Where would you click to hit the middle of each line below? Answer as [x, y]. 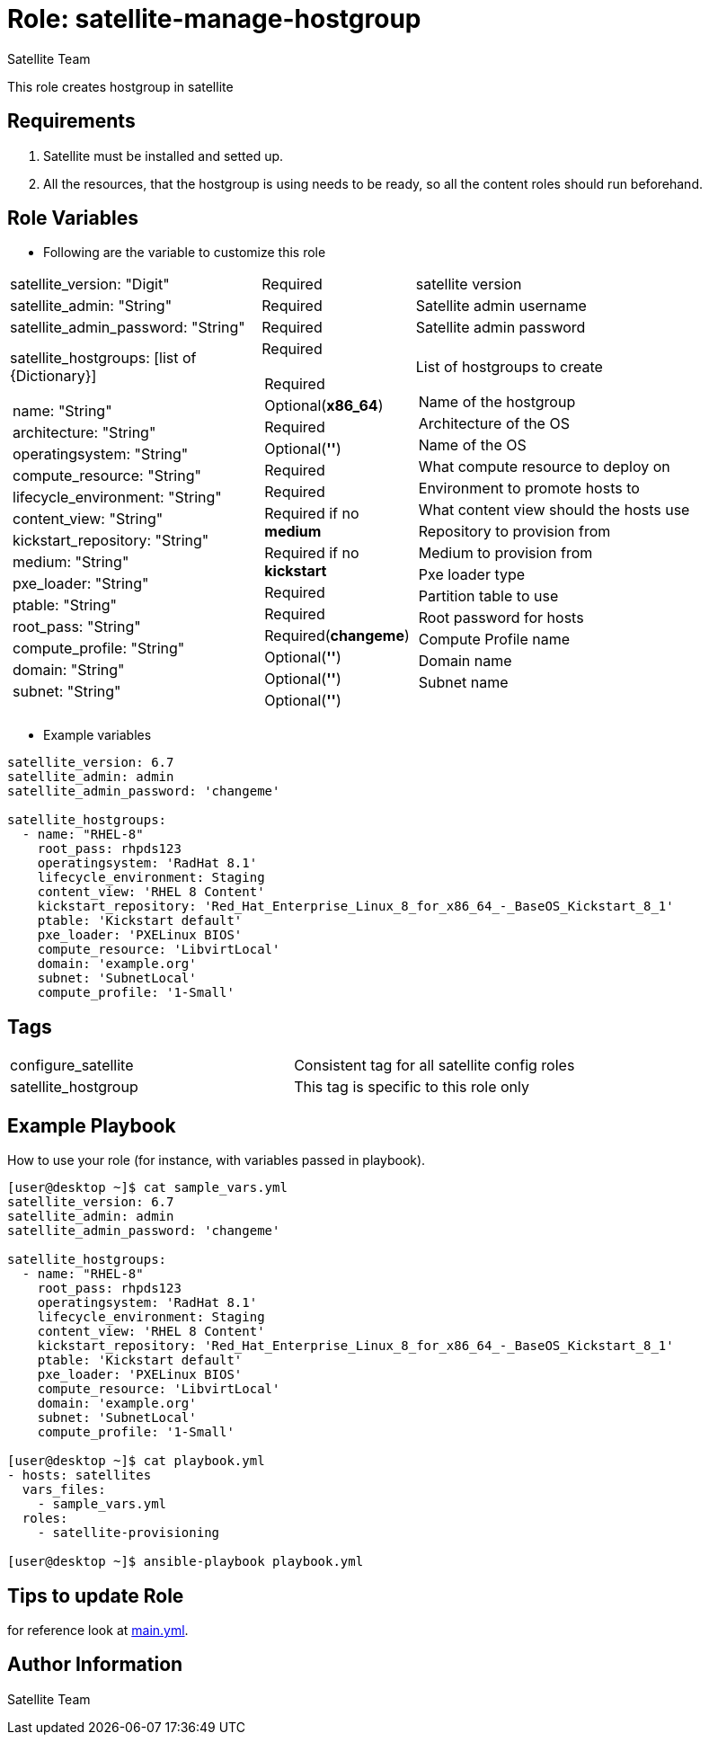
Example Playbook [92, 1125]
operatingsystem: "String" [101, 454]
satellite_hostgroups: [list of [103, 358]
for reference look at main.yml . [98, 1630]
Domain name [465, 661]
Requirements [71, 121]
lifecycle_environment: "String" [117, 498]
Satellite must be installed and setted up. [164, 156]
